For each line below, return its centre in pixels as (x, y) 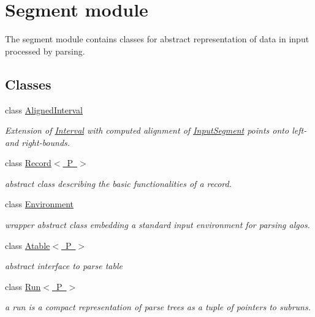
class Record (28, 163)
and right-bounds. (38, 142)
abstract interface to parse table (64, 266)
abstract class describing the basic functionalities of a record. (119, 183)
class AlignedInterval (44, 109)
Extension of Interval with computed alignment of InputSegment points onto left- (156, 130)
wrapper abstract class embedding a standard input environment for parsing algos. (157, 225)
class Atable (28, 245)
